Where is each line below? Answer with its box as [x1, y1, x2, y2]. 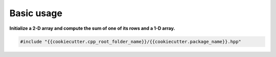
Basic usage [9, 8, 62, 19]
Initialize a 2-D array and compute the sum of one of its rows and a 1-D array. [9, 25, 175, 31]
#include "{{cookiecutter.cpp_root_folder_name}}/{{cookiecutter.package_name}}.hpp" [20, 38, 241, 44]
